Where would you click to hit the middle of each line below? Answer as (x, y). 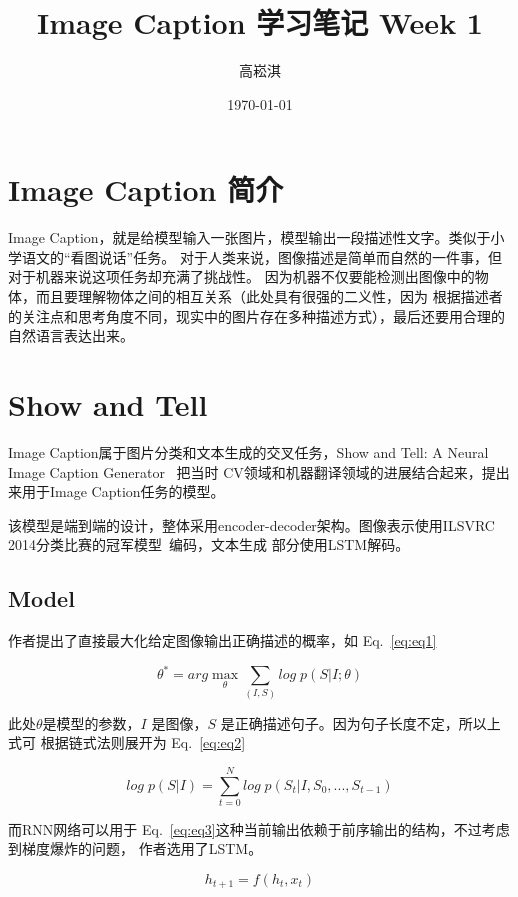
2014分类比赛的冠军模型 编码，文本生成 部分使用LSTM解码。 (209, 544)
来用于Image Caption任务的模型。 (116, 491)
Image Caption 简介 (146, 189)
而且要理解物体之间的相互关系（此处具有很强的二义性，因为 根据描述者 (269, 296)
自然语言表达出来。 (71, 335)
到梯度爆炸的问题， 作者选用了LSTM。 (135, 848)
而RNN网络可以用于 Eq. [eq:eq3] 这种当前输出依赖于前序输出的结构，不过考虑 (259, 828)
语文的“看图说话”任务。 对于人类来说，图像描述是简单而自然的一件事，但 (261, 256)
